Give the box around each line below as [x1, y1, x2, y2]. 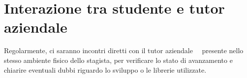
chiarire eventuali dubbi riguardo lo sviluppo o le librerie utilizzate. [4, 64, 207, 75]
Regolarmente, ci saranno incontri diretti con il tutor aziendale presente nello [4, 45, 244, 56]
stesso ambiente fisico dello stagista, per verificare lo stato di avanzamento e [4, 55, 233, 65]
